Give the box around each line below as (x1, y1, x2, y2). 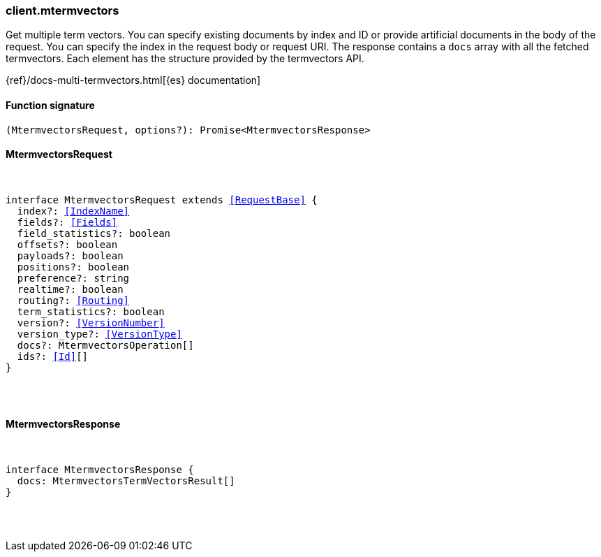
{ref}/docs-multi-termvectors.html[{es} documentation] (6, 74, 261, 87)
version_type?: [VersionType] (17, 328, 182, 340)
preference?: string (17, 272, 130, 284)
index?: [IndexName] (17, 205, 130, 217)
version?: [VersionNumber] (17, 317, 165, 328)
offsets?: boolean (17, 238, 118, 250)
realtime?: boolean (17, 283, 124, 295)
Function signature (6, 99, 95, 111)
